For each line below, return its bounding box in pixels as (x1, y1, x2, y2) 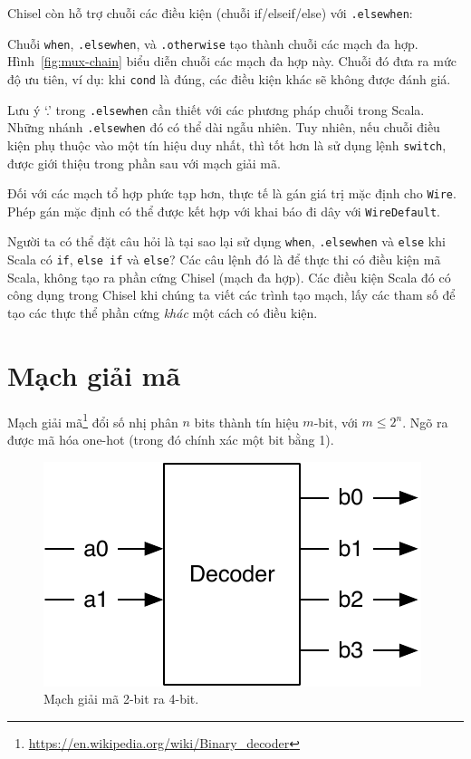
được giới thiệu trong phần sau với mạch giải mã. (7, 153, 281, 172)
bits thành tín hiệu (194, 412, 299, 431)
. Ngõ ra (402, 412, 448, 431)
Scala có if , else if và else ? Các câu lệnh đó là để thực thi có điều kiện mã (7, 250, 441, 269)
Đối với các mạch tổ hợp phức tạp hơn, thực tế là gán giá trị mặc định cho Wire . (7, 184, 457, 203)
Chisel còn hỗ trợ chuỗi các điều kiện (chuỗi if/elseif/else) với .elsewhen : (7, 4, 413, 22)
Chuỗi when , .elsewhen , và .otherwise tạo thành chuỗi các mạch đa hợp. (7, 34, 418, 53)
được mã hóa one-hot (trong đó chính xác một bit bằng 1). (7, 429, 334, 448)
